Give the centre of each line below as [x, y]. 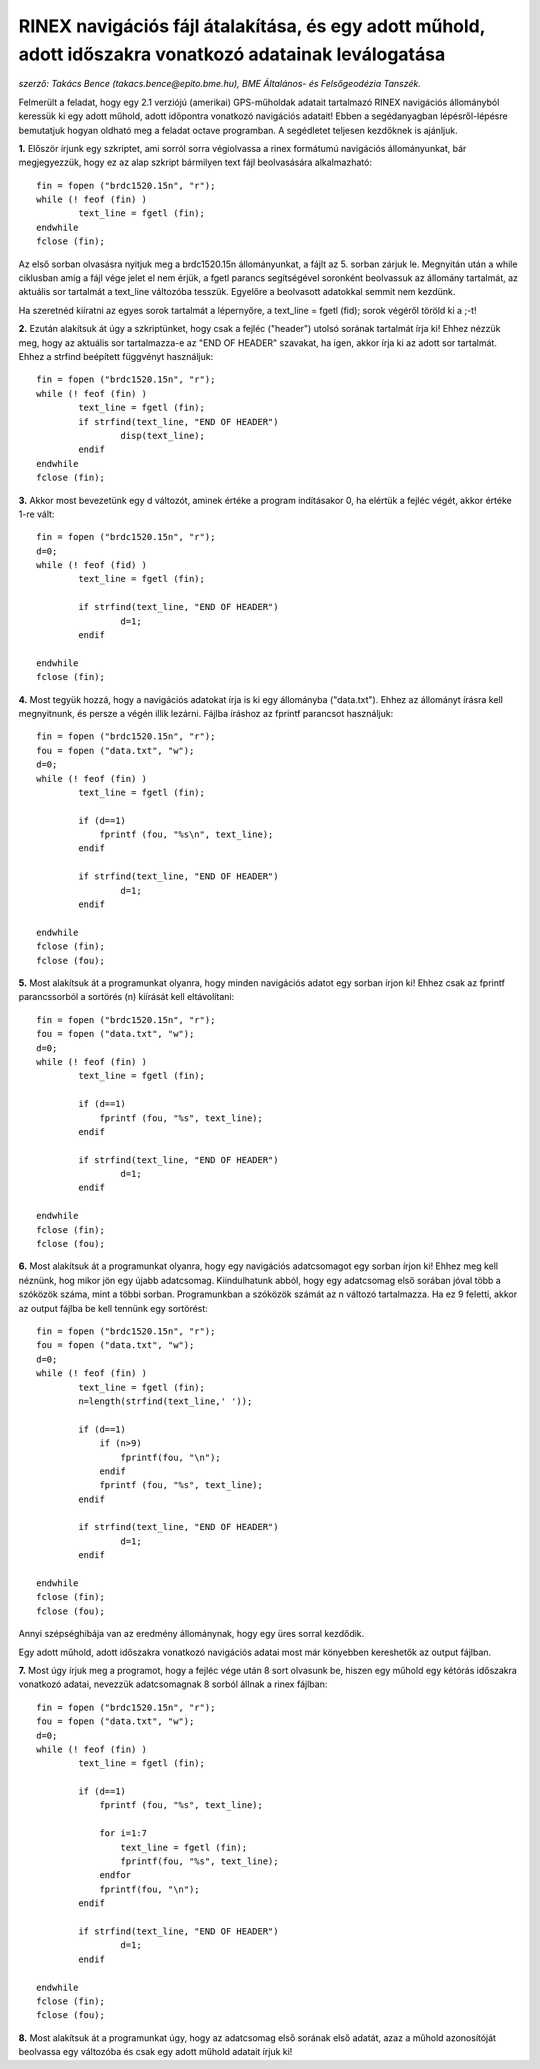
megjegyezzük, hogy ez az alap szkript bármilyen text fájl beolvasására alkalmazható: [195, 162]
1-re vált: [36, 514]
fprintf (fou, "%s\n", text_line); [186, 834]
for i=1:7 [123, 1833]
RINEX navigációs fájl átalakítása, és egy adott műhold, [252, 26]
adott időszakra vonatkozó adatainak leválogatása [232, 54]
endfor [115, 1875]
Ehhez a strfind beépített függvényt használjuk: [116, 356]
